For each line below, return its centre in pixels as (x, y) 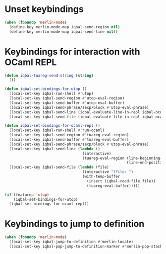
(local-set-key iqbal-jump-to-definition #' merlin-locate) (71, 242)
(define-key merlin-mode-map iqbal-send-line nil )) (64, 32)
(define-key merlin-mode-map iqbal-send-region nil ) (65, 27)
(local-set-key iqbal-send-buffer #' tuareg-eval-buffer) (69, 140)
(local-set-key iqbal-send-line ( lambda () (55, 149)
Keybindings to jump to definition (75, 224)
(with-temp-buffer (101, 176)
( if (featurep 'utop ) (27, 195)
